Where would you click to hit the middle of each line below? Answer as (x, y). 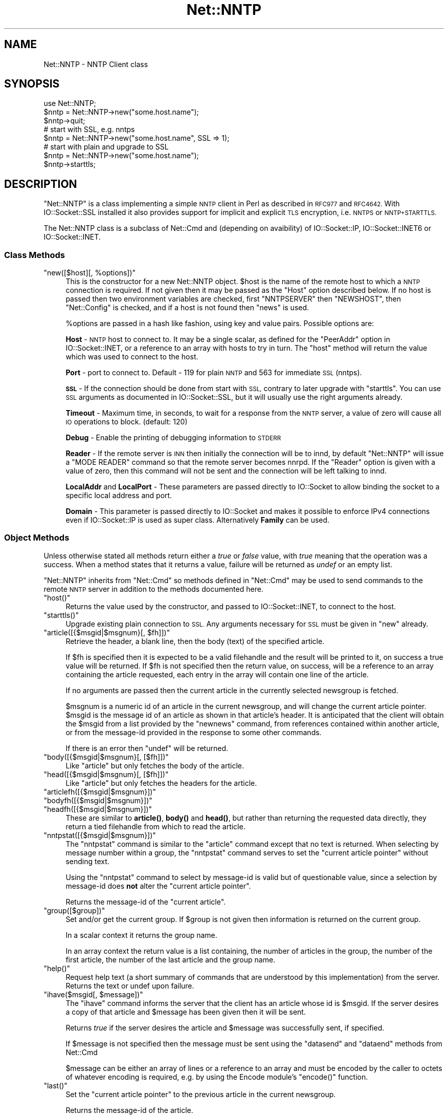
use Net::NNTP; (70, 103)
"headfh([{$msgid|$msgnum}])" (98, 809)
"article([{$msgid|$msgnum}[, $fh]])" (107, 632)
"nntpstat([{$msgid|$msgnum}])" (100, 835)
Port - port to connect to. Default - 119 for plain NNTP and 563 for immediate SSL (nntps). (214, 373)
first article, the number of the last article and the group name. (171, 959)
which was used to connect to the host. (132, 357)
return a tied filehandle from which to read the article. (155, 826)
